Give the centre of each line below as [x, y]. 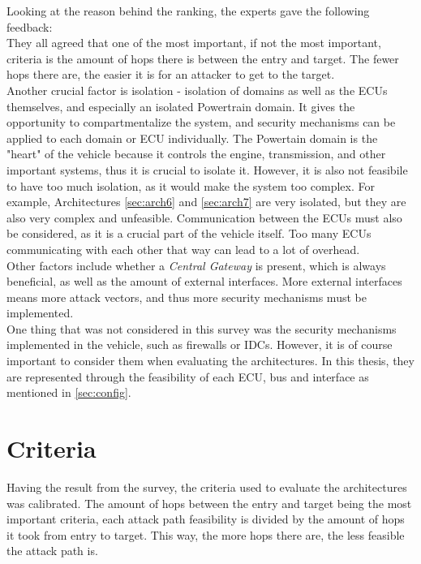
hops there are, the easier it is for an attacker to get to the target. [171, 74]
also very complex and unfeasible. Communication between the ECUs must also [204, 217]
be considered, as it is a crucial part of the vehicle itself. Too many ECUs [189, 233]
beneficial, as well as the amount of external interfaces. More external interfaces [204, 281]
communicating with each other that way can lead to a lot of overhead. [183, 249]
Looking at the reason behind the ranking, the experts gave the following [188, 11]
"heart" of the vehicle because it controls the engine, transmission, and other [196, 154]
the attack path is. [52, 551]
